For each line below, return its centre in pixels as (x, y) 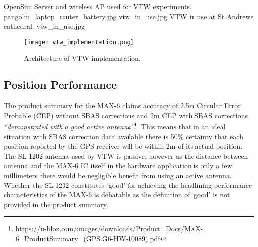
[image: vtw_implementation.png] (79, 42)
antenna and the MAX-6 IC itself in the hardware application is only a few (118, 165)
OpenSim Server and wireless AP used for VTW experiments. (98, 6)
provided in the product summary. (56, 204)
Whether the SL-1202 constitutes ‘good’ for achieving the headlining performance (128, 185)
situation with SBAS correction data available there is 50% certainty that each (124, 136)
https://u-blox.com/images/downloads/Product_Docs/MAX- (109, 228)
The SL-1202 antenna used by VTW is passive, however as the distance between (126, 155)
